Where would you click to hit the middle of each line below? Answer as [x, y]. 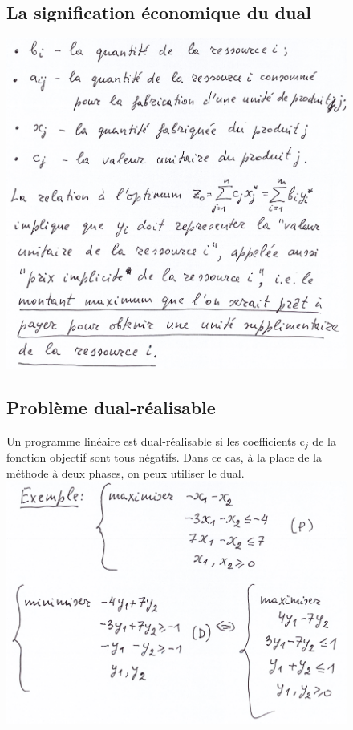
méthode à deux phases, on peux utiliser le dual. [126, 472]
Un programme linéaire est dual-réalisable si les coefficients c [156, 440]
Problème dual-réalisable [111, 407]
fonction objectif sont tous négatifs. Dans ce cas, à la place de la [164, 457]
